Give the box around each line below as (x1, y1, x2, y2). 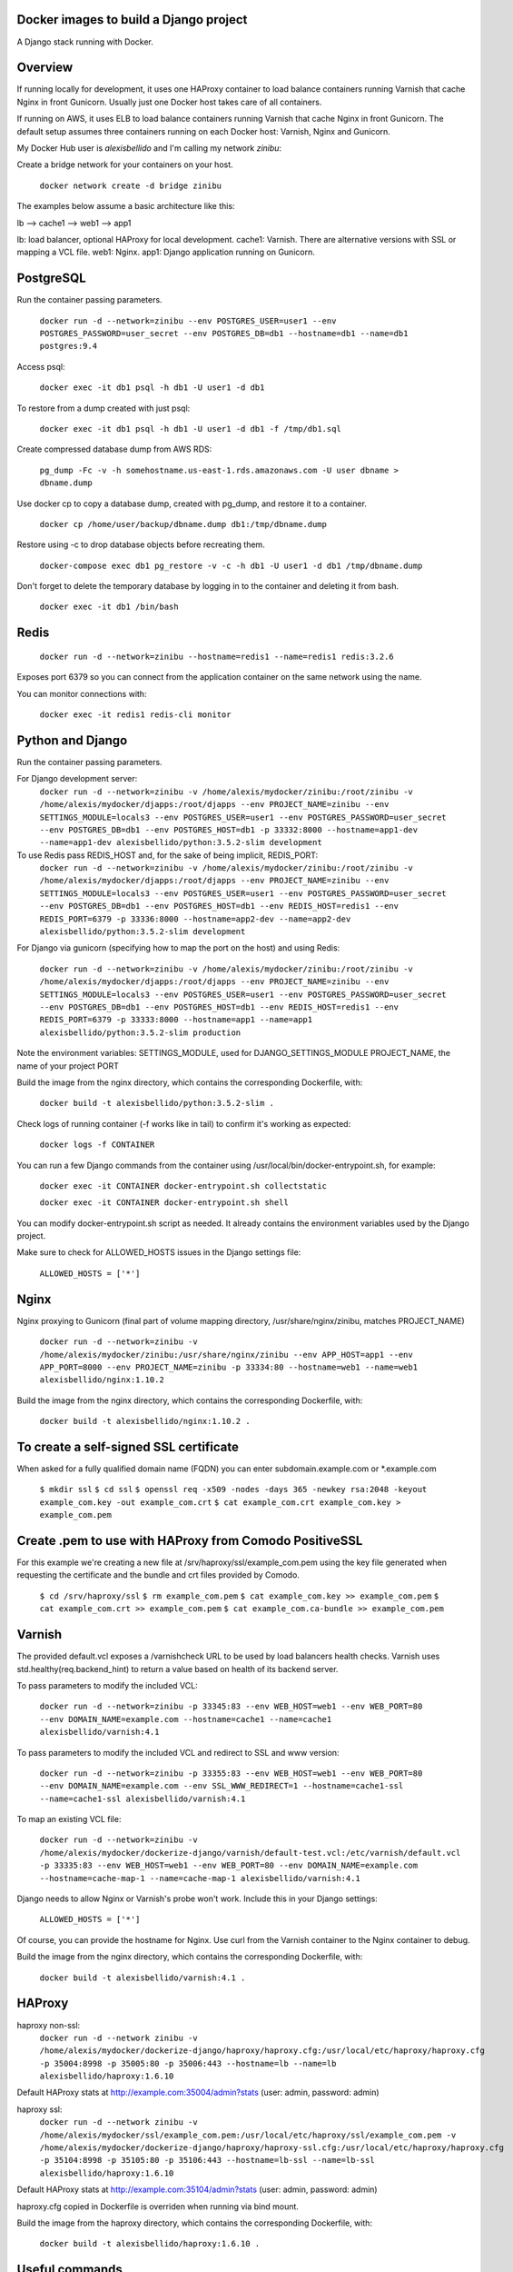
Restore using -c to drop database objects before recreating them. (16, 539, 265, 550)
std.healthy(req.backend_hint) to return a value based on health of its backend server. (16, 1663, 339, 1674)
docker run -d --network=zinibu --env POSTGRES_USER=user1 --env (39, 315, 337, 326)
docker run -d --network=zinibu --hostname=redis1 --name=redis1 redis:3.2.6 (39, 651, 394, 662)
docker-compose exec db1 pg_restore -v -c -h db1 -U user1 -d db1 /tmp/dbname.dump (39, 560, 423, 571)
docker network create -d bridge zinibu (39, 180, 222, 191)
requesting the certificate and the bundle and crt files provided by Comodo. (16, 1569, 300, 1580)
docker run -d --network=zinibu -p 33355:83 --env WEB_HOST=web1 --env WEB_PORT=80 (39, 1768, 423, 1779)
